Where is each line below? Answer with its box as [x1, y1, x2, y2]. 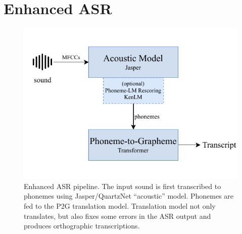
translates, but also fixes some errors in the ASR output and [24, 210, 211, 221]
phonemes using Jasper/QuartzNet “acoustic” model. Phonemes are [24, 191, 234, 201]
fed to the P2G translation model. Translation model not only [24, 200, 216, 211]
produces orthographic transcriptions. [24, 220, 140, 231]
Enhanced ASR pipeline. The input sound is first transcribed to [24, 180, 221, 191]
